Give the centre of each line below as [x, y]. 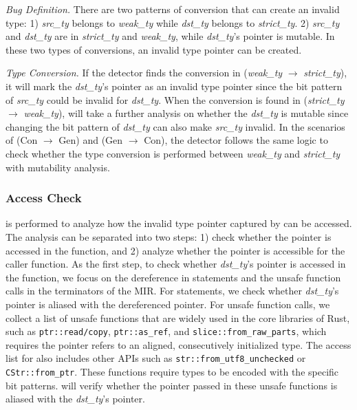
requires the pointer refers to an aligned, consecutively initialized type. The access [178, 344]
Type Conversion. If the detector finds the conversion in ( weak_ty [144, 73]
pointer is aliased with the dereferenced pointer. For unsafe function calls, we [168, 304]
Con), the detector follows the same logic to [236, 140]
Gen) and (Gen [91, 140]
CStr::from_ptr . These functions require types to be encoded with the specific [172, 371]
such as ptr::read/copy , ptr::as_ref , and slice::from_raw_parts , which [166, 331]
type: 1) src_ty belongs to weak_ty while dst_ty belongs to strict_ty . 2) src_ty [173, 22]
